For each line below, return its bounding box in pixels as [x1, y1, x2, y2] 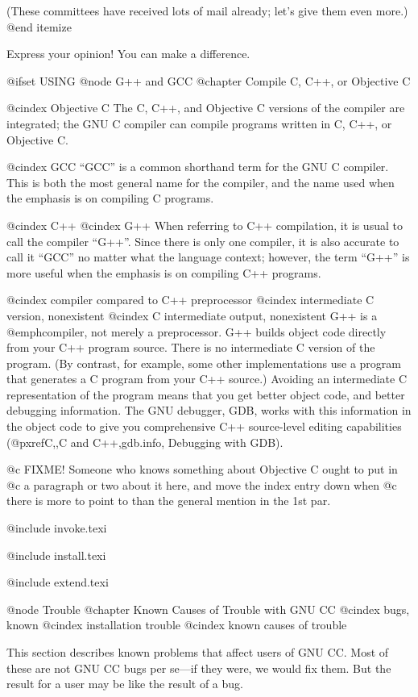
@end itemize [6, 18, 72, 35]
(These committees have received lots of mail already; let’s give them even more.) [6, 2, 408, 19]
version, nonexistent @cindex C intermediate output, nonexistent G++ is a [6, 307, 378, 323]
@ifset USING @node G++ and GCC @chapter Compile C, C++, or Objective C [6, 72, 411, 89]
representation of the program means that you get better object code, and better [6, 386, 405, 403]
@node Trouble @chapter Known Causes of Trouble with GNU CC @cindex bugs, [6, 600, 410, 617]
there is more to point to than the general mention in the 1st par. [6, 492, 331, 509]
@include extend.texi [6, 574, 109, 591]
